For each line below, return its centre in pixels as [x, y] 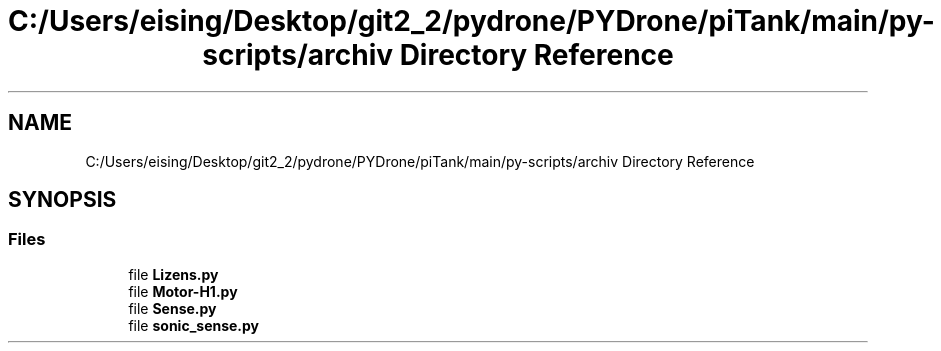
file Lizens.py [173, 274]
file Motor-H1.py [183, 291]
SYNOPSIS [62, 200]
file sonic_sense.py [194, 325]
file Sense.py [172, 308]
